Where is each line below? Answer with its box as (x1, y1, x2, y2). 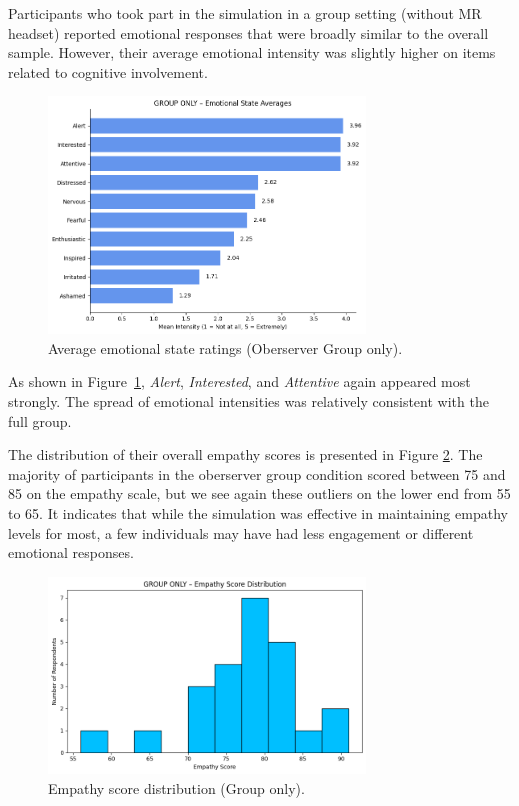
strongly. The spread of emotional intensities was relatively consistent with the (8, 390, 489, 411)
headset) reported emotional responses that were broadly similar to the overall (8, 22, 489, 43)
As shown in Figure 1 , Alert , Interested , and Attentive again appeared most (8, 371, 471, 392)
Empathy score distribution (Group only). (48, 777, 305, 798)
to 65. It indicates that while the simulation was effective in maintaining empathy (8, 502, 508, 523)
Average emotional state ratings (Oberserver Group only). (48, 337, 403, 358)
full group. (8, 410, 72, 431)
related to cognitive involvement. (8, 61, 208, 82)
